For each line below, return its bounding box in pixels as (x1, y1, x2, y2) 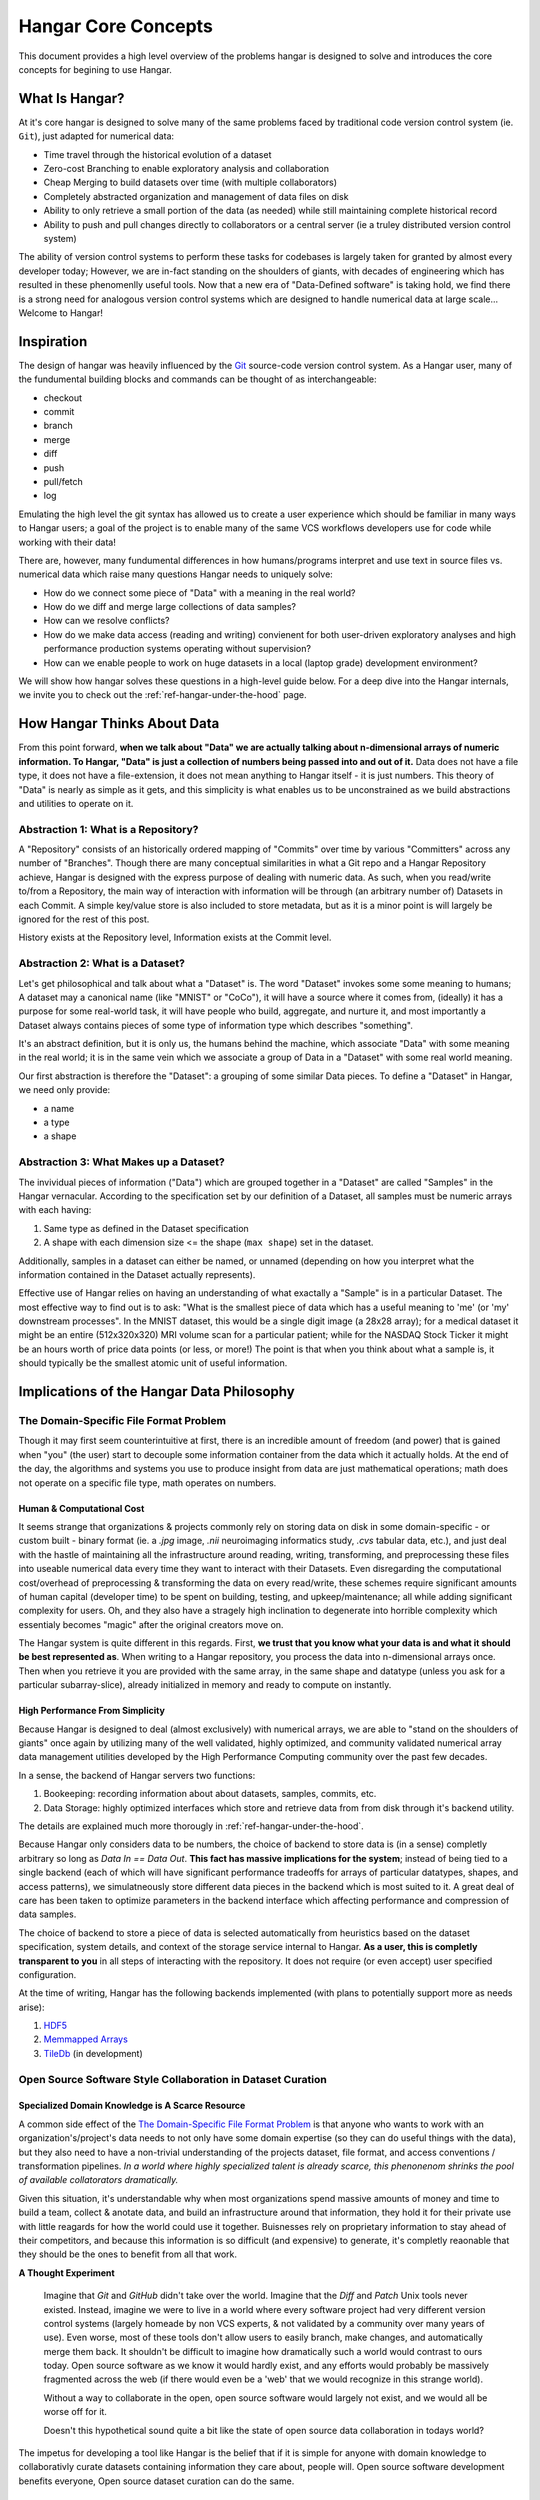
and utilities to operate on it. (18, 797, 134, 809)
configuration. (18, 1968, 77, 1980)
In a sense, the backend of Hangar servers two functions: (18, 1769, 256, 1781)
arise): (18, 2001, 45, 2013)
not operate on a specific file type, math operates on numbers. (18, 1476, 277, 1489)
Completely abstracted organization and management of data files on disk (43, 190, 349, 202)
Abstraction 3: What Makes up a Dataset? (18, 1155, 225, 1169)
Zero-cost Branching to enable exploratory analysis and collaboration (43, 163, 330, 175)
